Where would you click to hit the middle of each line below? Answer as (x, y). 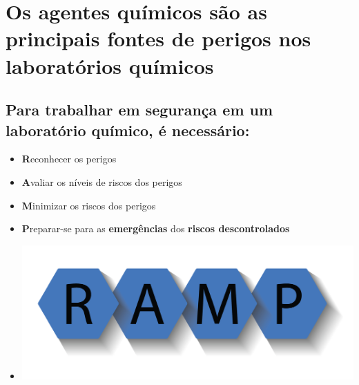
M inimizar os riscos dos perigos (89, 205)
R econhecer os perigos (69, 159)
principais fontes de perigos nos (158, 38)
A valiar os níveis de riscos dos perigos (102, 181)
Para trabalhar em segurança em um (139, 110)
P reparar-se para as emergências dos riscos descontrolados (156, 228)
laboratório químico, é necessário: (128, 130)
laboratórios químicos (110, 65)
